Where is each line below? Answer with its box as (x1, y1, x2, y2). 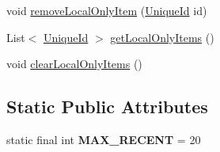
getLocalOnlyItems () (110, 28, 214, 45)
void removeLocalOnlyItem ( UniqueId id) (6, 2, 207, 18)
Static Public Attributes (6, 94, 208, 119)
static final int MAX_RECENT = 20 (6, 131, 201, 147)
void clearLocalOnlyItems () (6, 55, 142, 72)
